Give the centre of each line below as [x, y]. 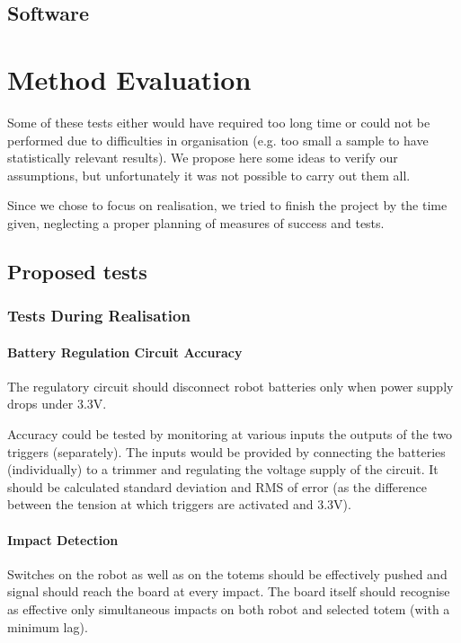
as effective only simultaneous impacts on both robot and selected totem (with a [229, 609]
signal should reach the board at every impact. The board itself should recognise [229, 591]
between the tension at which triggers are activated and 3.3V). [179, 504]
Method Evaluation [129, 79]
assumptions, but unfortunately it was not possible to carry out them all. [209, 175]
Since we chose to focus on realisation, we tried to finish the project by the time [227, 205]
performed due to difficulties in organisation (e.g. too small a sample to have [218, 140]
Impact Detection [63, 539]
